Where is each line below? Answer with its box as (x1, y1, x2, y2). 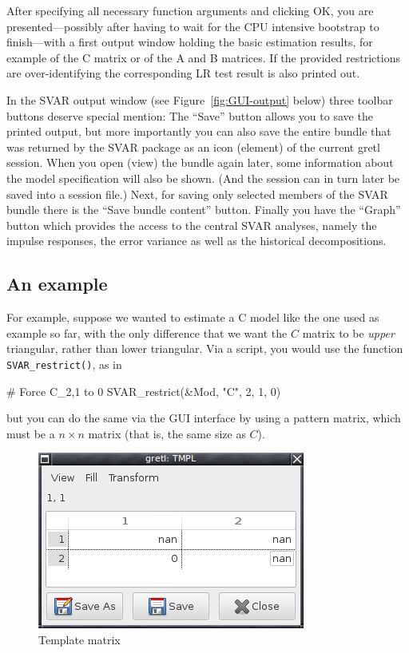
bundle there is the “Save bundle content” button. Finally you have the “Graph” (6, 201, 401, 218)
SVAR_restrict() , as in (6, 355, 122, 372)
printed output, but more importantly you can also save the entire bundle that (6, 123, 391, 140)
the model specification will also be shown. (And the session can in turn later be (6, 169, 400, 186)
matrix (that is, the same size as (88, 425, 246, 441)
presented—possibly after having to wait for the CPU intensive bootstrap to (6, 18, 379, 34)
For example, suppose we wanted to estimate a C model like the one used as (6, 309, 379, 326)
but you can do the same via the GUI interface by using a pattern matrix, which (6, 410, 401, 426)
